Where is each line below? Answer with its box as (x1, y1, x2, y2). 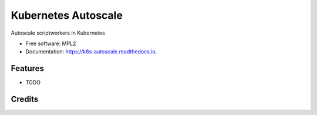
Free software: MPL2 (25, 40, 76, 47)
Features (11, 63, 44, 73)
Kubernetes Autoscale (11, 9, 123, 22)
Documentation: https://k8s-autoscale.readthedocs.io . (25, 48, 157, 55)
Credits (11, 94, 39, 104)
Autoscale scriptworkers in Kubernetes (11, 29, 105, 36)
